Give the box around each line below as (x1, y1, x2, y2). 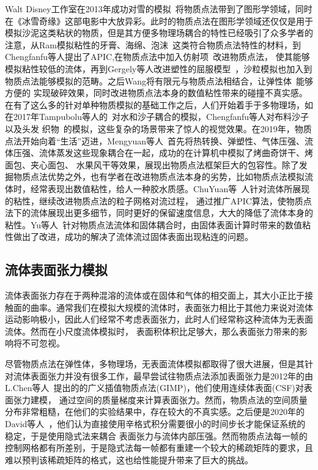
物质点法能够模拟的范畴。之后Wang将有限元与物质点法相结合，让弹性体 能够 (5, 74, 314, 87)
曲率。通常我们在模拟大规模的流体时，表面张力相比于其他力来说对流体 (30, 300, 313, 313)
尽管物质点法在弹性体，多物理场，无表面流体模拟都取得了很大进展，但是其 (5, 357, 305, 370)
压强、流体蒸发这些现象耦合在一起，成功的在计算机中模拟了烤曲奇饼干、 (13, 146, 305, 159)
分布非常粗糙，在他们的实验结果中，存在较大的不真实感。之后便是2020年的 (5, 405, 305, 418)
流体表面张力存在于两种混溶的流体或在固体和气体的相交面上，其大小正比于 (5, 289, 305, 302)
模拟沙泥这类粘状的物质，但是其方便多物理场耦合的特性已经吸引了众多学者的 (5, 26, 313, 39)
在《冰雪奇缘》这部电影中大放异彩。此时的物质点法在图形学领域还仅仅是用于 (5, 14, 313, 27)
